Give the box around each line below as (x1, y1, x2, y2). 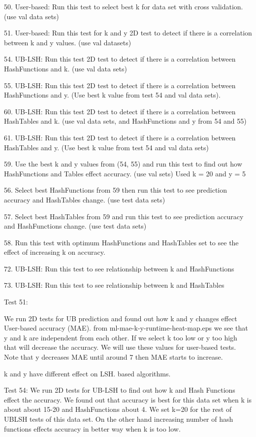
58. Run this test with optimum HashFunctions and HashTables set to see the (4, 237, 239, 247)
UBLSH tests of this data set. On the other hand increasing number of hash (4, 414, 233, 424)
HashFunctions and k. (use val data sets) (4, 63, 127, 73)
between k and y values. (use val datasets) (4, 37, 131, 47)
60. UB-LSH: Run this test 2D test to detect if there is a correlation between (4, 106, 236, 116)
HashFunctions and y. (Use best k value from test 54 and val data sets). (4, 90, 221, 100)
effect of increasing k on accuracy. (4, 247, 105, 257)
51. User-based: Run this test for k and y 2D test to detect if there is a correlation (4, 28, 252, 38)
